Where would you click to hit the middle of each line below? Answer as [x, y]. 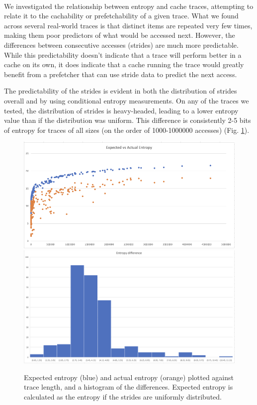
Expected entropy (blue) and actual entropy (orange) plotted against [129, 377]
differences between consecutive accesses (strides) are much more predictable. [121, 45]
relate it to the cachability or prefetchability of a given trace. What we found [121, 16]
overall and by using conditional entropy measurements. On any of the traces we [127, 100]
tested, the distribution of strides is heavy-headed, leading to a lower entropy [121, 110]
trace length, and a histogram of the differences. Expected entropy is [128, 387]
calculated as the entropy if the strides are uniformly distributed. [123, 396]
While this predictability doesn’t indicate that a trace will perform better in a [123, 54]
